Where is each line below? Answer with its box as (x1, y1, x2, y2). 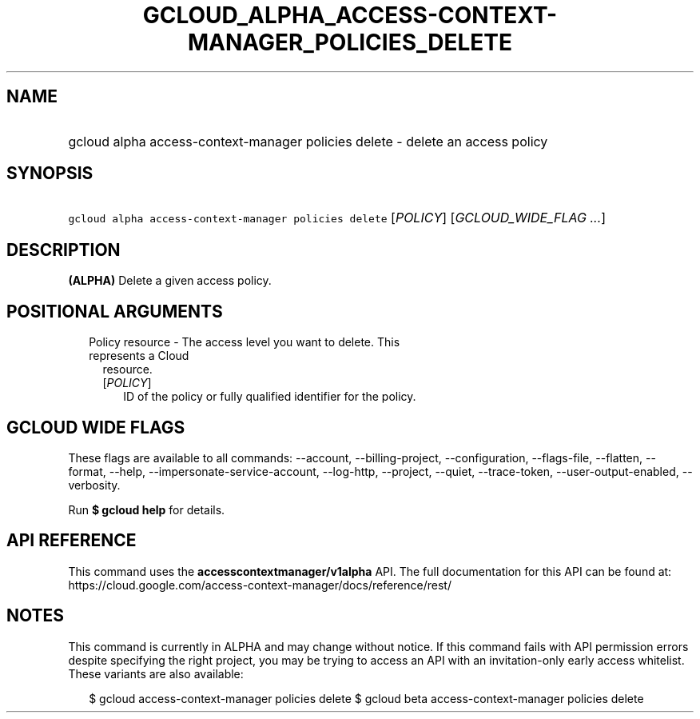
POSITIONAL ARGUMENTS (6, 301, 223, 322)
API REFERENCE (6, 530, 137, 551)
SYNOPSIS (6, 163, 93, 184)
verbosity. (68, 477, 121, 492)
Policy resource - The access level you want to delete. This (89, 335, 400, 350)
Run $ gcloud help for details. (68, 502, 225, 517)
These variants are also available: (68, 666, 244, 681)
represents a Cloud (89, 349, 189, 363)
